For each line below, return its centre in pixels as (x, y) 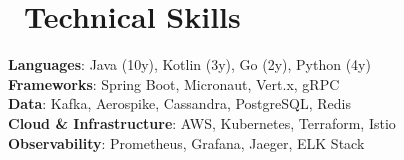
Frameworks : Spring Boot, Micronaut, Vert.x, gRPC (174, 83)
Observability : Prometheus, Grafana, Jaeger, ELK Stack (186, 142)
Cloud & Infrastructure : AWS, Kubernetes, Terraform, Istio (202, 122)
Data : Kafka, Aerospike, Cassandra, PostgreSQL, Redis (179, 103)
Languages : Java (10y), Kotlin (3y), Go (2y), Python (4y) (189, 64)
